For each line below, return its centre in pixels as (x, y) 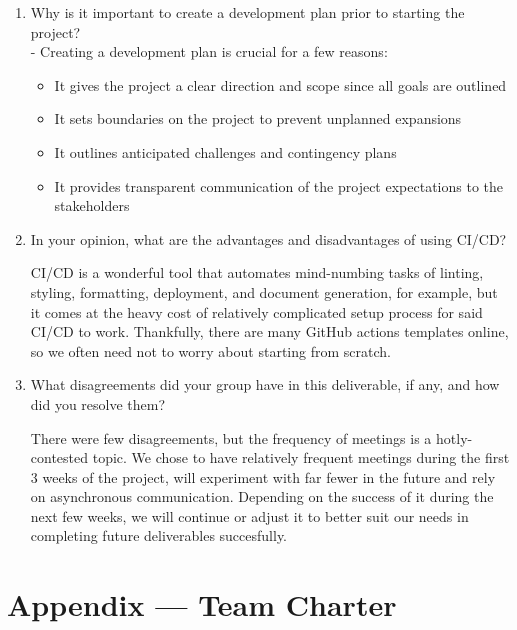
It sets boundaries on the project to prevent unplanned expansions (258, 118)
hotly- (454, 437)
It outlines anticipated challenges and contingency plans (225, 151)
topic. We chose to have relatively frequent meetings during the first (301, 457)
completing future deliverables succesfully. (159, 535)
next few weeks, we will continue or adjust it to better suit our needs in (249, 515)
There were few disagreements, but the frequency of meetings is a (231, 437)
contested (59, 457)
